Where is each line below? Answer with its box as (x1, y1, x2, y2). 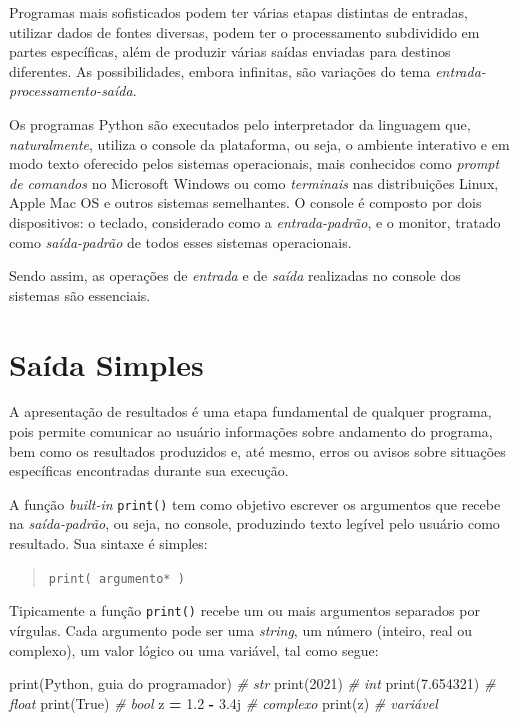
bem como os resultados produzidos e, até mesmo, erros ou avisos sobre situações (9, 440, 506, 461)
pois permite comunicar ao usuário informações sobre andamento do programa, (9, 421, 493, 442)
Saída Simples (9, 343, 204, 384)
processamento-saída (9, 80, 133, 101)
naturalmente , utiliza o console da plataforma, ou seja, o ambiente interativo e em (9, 133, 510, 154)
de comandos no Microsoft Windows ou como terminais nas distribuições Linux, (9, 172, 499, 193)
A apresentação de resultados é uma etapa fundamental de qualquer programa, (9, 401, 492, 422)
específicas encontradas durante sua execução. (9, 460, 289, 481)
